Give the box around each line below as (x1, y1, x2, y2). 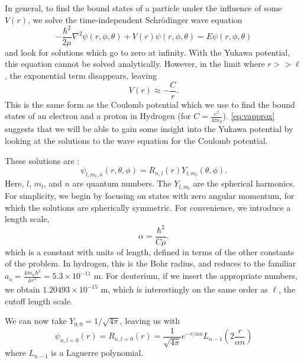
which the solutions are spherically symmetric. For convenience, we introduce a (5, 201, 291, 213)
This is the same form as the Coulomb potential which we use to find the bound (5, 98, 295, 110)
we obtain (5, 283, 40, 295)
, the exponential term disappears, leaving (5, 69, 157, 81)
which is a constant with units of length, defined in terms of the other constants (5, 245, 295, 258)
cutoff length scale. (5, 294, 73, 307)
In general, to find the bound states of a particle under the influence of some (5, 2, 282, 14)
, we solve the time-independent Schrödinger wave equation (27, 13, 242, 25)
